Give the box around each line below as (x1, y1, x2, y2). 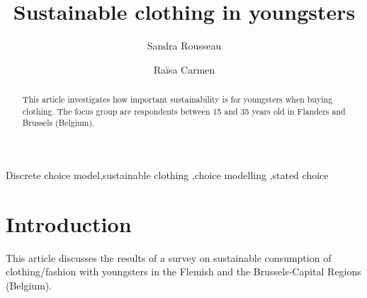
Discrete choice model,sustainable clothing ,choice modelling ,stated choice (6, 168, 329, 183)
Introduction (6, 209, 132, 238)
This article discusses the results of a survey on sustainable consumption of (6, 250, 332, 265)
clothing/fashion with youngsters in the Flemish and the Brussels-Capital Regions (6, 264, 361, 279)
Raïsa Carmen (153, 62, 215, 76)
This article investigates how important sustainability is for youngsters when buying (22, 93, 333, 105)
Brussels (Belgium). (22, 117, 95, 129)
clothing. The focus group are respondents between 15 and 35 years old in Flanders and (22, 105, 346, 117)
